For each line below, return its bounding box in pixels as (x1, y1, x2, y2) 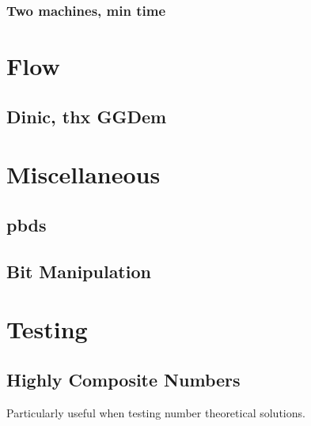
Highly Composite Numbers (6, 367, 241, 391)
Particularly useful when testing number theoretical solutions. (6, 404, 305, 420)
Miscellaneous (6, 158, 161, 190)
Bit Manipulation (6, 258, 151, 283)
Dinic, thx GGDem (6, 104, 167, 128)
